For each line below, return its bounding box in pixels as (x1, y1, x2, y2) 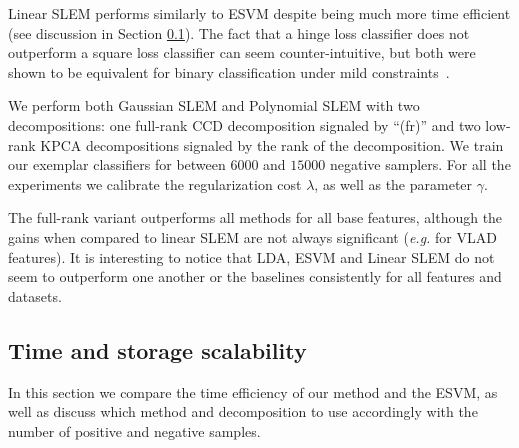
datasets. (8, 285, 62, 306)
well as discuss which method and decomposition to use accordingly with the (8, 401, 478, 422)
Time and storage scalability (8, 334, 307, 365)
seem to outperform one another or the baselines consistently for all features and (8, 266, 502, 287)
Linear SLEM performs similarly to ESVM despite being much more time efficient (8, 3, 511, 23)
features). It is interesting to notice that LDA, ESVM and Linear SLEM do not (8, 246, 495, 267)
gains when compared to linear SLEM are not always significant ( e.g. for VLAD (8, 226, 497, 247)
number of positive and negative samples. (8, 420, 261, 441)
